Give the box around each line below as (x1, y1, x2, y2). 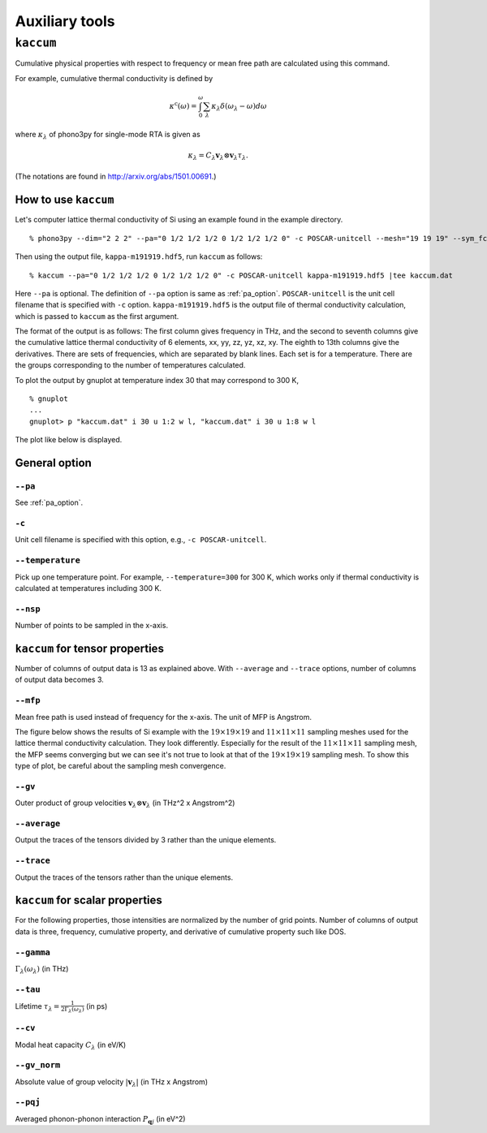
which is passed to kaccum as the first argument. (15, 311, 179, 321)
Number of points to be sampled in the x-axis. (15, 621, 169, 631)
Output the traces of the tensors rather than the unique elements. (15, 872, 234, 882)
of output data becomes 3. (15, 674, 105, 685)
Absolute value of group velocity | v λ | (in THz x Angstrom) (15, 1076, 209, 1088)
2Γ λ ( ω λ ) (61, 1006, 84, 1015)
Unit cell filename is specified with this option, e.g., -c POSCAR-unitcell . (15, 535, 267, 545)
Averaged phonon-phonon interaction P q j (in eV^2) (15, 1114, 186, 1126)
